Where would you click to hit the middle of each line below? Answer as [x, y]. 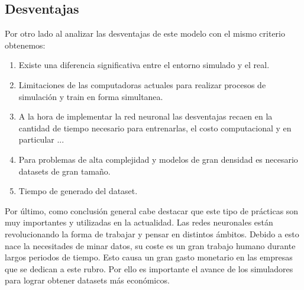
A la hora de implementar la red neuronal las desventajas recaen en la [145, 116]
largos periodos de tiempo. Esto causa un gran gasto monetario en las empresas [149, 257]
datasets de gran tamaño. [64, 171]
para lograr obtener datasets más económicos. [87, 280]
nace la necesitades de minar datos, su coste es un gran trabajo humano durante [150, 245]
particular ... [41, 139]
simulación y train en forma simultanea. [91, 96]
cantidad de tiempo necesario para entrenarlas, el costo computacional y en [155, 128]
